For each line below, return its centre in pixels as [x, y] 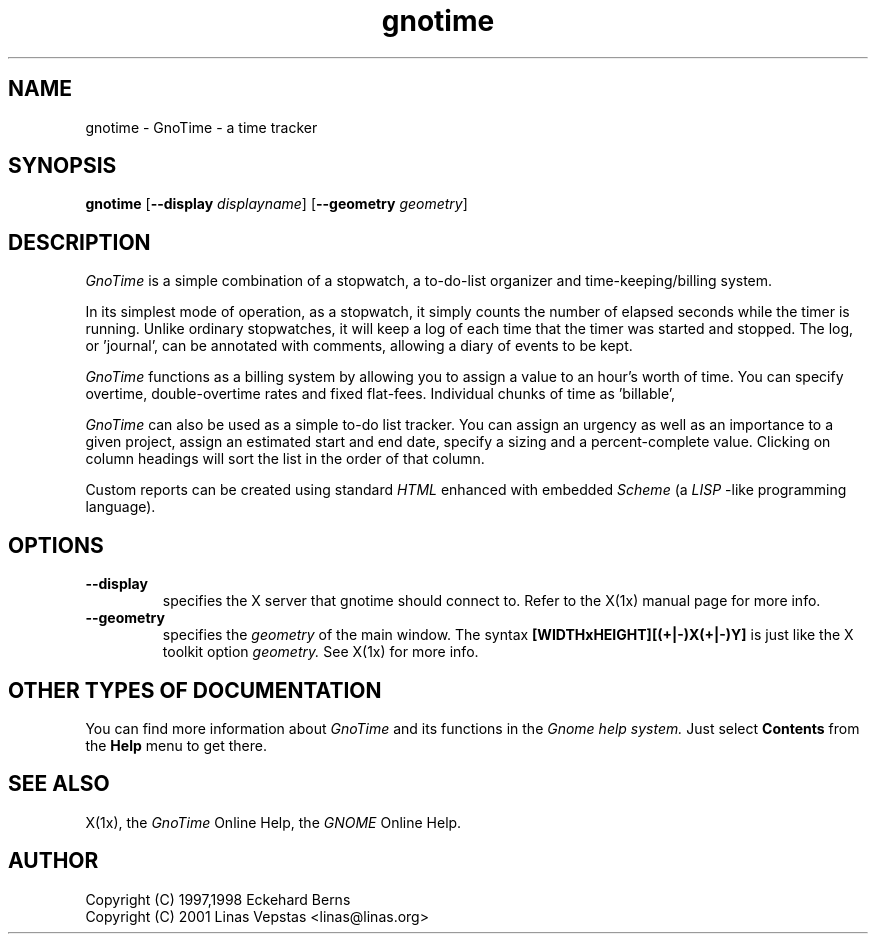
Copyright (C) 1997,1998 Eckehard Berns [218, 899]
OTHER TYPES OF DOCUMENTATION [195, 690]
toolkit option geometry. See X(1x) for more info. [320, 652]
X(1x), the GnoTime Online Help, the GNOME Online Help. [273, 822]
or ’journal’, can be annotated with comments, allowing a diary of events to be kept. [359, 346]
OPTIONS [56, 545]
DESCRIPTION [79, 242]
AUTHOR [53, 861]
